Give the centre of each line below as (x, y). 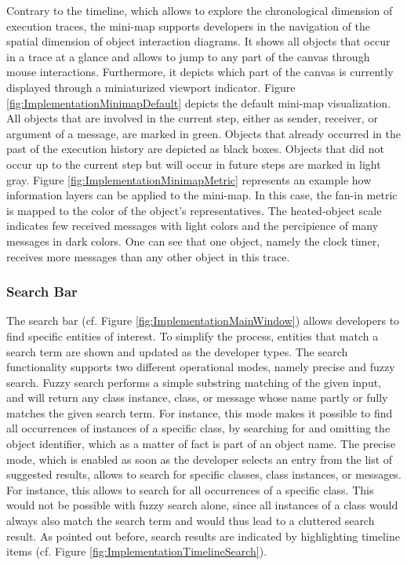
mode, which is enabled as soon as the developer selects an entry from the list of (200, 459)
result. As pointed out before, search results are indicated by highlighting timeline (203, 536)
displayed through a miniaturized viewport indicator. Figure (151, 87)
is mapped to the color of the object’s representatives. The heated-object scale (194, 210)
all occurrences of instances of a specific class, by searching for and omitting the (198, 428)
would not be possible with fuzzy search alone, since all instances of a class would (202, 505)
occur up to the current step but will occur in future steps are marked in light (194, 164)
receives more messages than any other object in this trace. (148, 256)
